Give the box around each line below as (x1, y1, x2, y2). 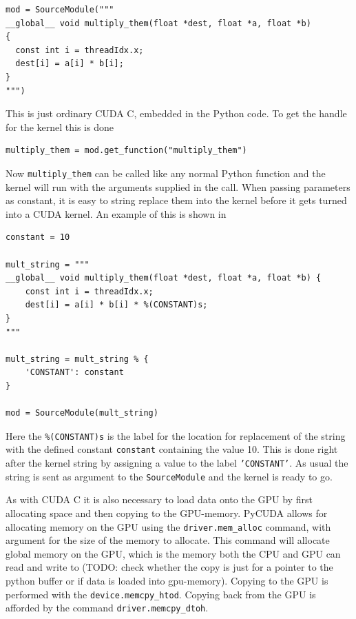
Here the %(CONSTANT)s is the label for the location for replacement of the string (6, 428, 346, 443)
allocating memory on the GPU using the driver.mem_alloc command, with (6, 519, 331, 534)
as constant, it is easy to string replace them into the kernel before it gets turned (6, 193, 347, 207)
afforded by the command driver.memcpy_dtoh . (6, 600, 209, 615)
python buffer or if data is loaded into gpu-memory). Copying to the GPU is (6, 573, 328, 587)
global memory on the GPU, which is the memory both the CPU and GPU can (6, 546, 341, 560)
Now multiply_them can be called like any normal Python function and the (6, 165, 326, 180)
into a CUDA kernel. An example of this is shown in (6, 206, 227, 221)
